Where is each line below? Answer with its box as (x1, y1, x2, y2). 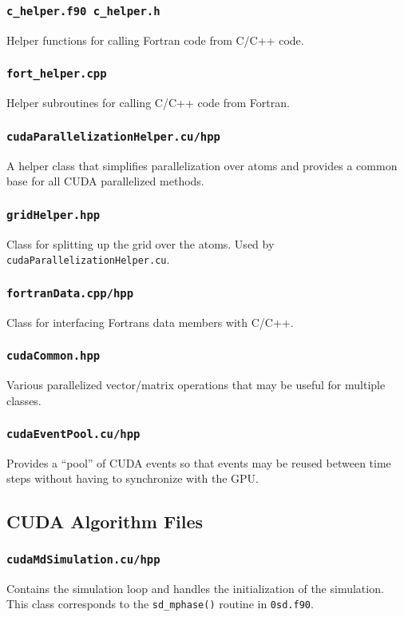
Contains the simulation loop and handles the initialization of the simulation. (6, 579, 384, 596)
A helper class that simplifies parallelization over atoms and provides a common (6, 157, 398, 173)
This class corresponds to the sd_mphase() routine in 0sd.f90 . (6, 595, 314, 612)
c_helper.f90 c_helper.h (6, 4, 160, 18)
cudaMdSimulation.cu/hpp (6, 552, 160, 566)
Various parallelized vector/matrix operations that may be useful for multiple (6, 376, 386, 392)
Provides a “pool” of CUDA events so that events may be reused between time (6, 454, 391, 471)
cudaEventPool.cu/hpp (6, 428, 141, 441)
